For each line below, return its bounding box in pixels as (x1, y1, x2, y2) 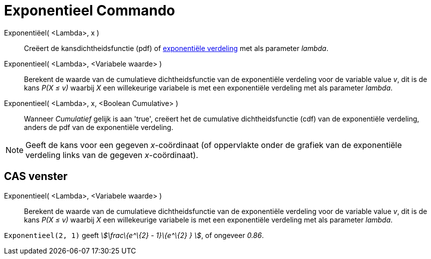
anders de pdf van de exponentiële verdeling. (24, 122, 173, 131)
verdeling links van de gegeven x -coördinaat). (25, 149, 198, 160)
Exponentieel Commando (4, 2, 175, 19)
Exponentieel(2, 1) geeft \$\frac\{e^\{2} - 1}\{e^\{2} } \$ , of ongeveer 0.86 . (4, 230, 264, 239)
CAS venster (4, 170, 68, 183)
